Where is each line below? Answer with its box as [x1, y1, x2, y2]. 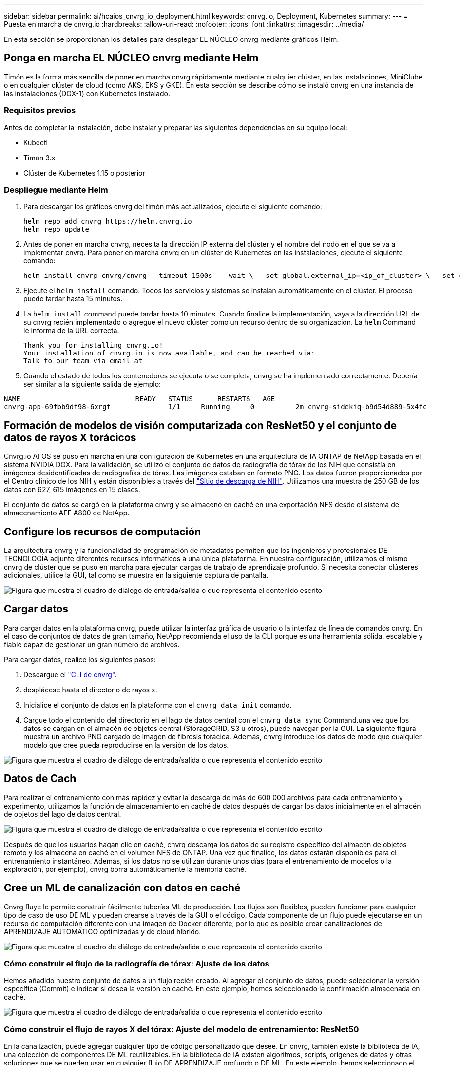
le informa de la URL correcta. [23, 326, 119, 335]
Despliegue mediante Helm [4, 184, 108, 195]
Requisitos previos [4, 105, 76, 116]
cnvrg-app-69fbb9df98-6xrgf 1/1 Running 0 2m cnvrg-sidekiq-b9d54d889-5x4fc [4, 403, 427, 411]
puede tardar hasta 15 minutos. [23, 295, 123, 303]
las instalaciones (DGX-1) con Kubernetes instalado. [4, 89, 170, 98]
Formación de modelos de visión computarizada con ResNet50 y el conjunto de [4, 419, 397, 432]
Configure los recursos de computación [4, 525, 201, 538]
